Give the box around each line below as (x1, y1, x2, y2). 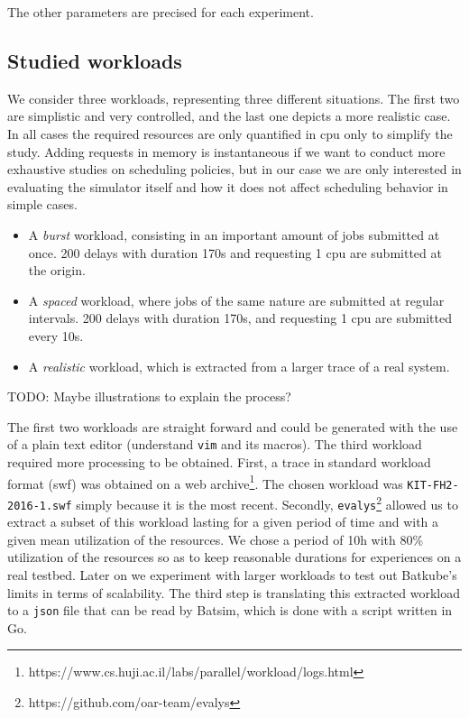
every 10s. (28, 326, 84, 345)
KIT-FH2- (407, 478, 459, 492)
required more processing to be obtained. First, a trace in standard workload (7, 452, 431, 471)
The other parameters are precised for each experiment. (7, 3, 314, 21)
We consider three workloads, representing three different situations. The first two (7, 88, 460, 107)
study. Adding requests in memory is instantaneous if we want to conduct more (7, 142, 446, 161)
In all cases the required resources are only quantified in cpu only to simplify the (7, 124, 453, 143)
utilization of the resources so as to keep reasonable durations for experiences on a (7, 548, 462, 566)
